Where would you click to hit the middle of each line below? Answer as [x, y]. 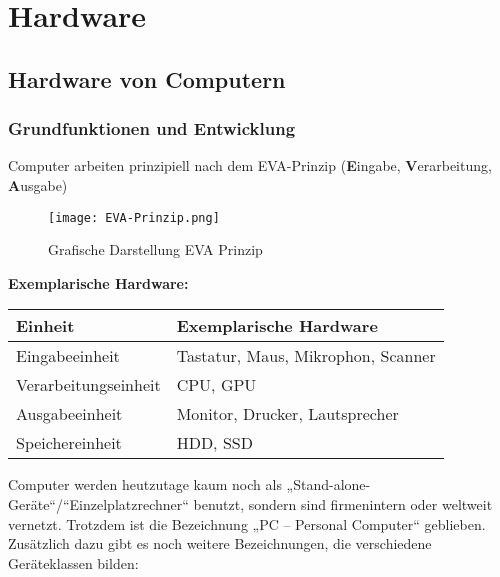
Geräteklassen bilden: [73, 562]
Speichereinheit [69, 443]
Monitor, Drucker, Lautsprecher [287, 414]
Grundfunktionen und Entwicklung [152, 128]
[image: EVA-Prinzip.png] [134, 217]
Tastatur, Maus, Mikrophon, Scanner [306, 356]
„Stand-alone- [328, 484]
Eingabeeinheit [68, 356]
